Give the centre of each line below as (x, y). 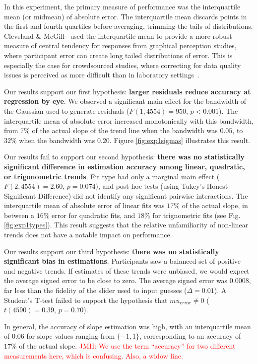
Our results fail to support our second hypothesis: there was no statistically (124, 157)
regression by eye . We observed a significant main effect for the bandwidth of (125, 101)
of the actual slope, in (215, 205)
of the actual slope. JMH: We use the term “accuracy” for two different (127, 346)
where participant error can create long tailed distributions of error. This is (118, 55)
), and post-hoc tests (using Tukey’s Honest (162, 186)
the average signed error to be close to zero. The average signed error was (116, 280)
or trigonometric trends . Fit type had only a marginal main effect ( (112, 176)
